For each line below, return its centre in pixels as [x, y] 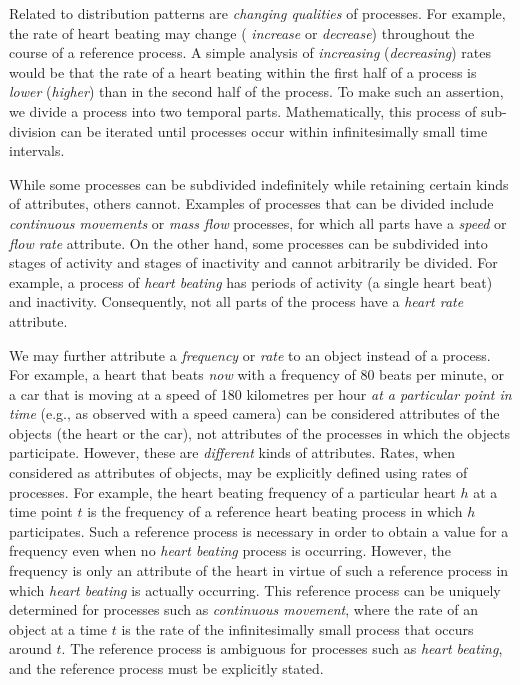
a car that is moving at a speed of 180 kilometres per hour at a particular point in [260, 393]
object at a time [58, 628]
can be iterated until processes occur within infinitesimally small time [274, 130]
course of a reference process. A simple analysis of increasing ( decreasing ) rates [250, 52]
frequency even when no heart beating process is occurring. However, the [230, 550]
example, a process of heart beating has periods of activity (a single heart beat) [251, 281]
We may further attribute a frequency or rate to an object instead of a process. [250, 354]
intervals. [37, 150]
